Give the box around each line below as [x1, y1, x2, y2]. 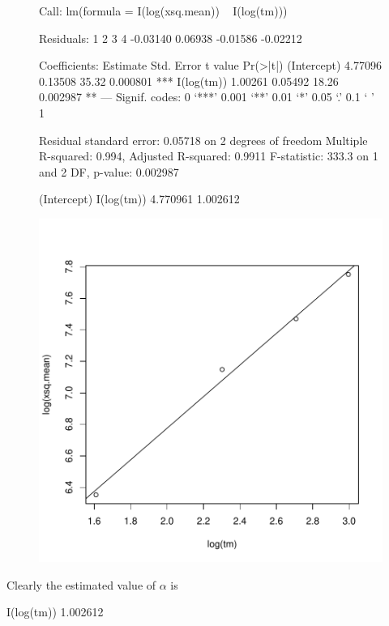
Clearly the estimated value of [6, 576, 156, 593]
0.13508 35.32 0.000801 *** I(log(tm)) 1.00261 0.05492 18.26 [39, 72, 339, 89]
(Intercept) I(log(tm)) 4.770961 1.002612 [39, 190, 240, 207]
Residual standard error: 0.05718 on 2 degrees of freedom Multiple [39, 131, 368, 148]
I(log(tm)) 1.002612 [6, 603, 104, 620]
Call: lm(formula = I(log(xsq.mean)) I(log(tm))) [39, 2, 288, 19]
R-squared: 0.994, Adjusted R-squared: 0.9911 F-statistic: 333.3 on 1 [39, 147, 378, 164]
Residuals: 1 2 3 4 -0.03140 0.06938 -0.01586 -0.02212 [39, 29, 302, 46]
